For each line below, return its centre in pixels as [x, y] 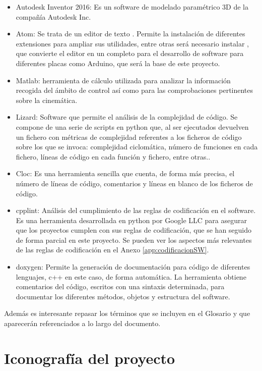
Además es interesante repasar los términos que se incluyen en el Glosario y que [127, 313]
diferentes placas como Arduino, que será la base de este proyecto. [118, 63]
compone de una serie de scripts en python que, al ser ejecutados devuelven [132, 126]
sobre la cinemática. [47, 100]
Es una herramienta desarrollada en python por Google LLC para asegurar [132, 220]
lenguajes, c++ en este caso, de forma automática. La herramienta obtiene [131, 276]
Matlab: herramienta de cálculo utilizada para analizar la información [123, 80]
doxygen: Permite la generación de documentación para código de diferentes [133, 267]
